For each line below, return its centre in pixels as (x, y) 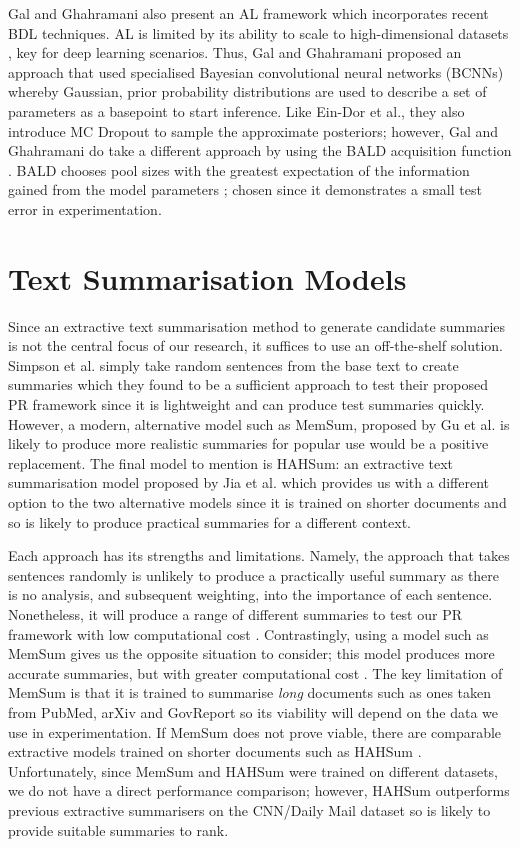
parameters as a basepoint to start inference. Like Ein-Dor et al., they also (236, 110)
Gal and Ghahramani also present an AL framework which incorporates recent (248, 13)
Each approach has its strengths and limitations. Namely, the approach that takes (259, 555)
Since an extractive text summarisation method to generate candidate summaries (257, 325)
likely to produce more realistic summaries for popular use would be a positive (248, 443)
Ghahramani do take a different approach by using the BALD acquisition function (260, 150)
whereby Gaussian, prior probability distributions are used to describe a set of (247, 91)
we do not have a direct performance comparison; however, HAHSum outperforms (259, 790)
